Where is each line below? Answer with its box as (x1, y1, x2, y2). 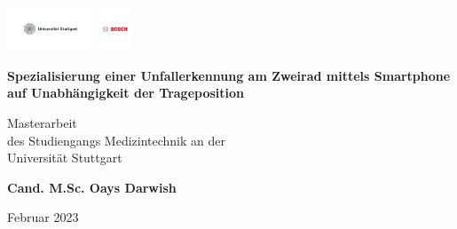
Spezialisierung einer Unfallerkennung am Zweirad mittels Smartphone (7, 66, 451, 84)
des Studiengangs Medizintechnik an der (7, 130, 225, 149)
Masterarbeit (7, 113, 77, 131)
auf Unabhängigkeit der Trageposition (7, 83, 245, 102)
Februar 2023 (7, 208, 79, 226)
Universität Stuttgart (7, 148, 122, 167)
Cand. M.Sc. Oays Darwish (7, 178, 177, 196)
